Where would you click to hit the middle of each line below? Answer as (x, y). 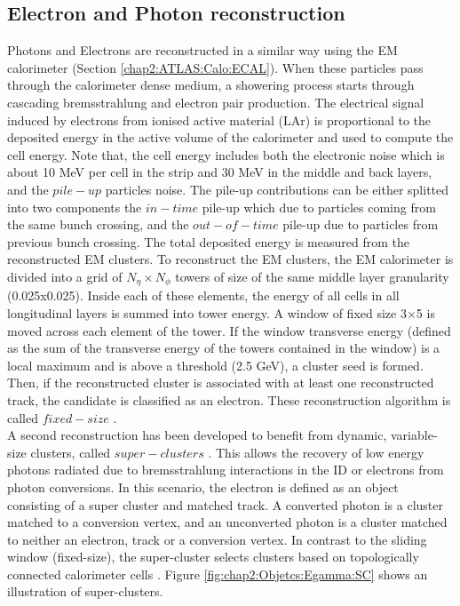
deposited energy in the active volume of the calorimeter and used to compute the (230, 137)
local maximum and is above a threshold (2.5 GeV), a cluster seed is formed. (215, 365)
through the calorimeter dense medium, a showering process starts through (211, 85)
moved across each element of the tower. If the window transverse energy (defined (229, 330)
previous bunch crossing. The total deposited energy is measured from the (208, 241)
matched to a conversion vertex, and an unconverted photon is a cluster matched (227, 522)
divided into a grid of (65, 276)
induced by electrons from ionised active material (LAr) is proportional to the (219, 120)
